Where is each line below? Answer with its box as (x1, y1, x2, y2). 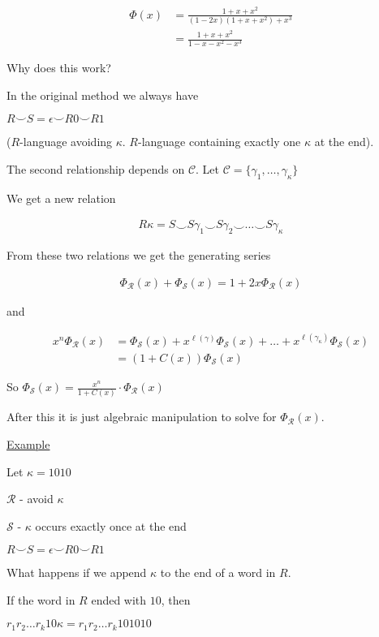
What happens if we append (6, 564, 147, 581)
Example (6, 435, 50, 452)
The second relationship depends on (6, 161, 185, 178)
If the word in (6, 591, 75, 608)
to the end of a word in (160, 564, 276, 581)
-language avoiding (19, 133, 113, 150)
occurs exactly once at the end (35, 517, 187, 534)
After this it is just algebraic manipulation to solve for (6, 408, 277, 425)
